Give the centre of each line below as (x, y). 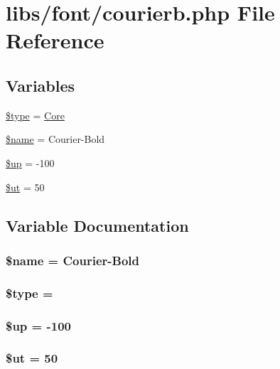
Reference (55, 40)
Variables (41, 85)
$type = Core (35, 115)
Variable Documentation (97, 225)
